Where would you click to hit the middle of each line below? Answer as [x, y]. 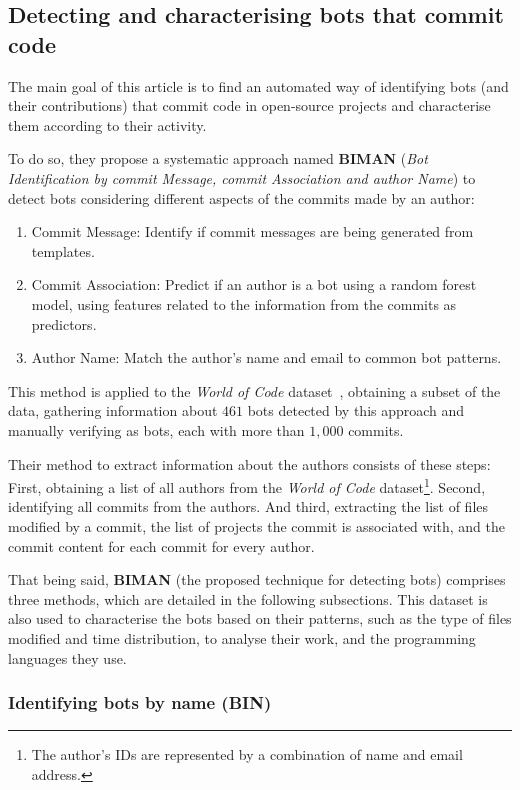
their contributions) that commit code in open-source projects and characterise [249, 105]
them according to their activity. [107, 124]
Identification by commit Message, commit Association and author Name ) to [242, 177]
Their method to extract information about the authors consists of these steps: [249, 463]
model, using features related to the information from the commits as [244, 303]
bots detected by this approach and [356, 410]
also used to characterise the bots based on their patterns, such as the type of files [260, 618]
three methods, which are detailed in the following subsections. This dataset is [248, 598]
